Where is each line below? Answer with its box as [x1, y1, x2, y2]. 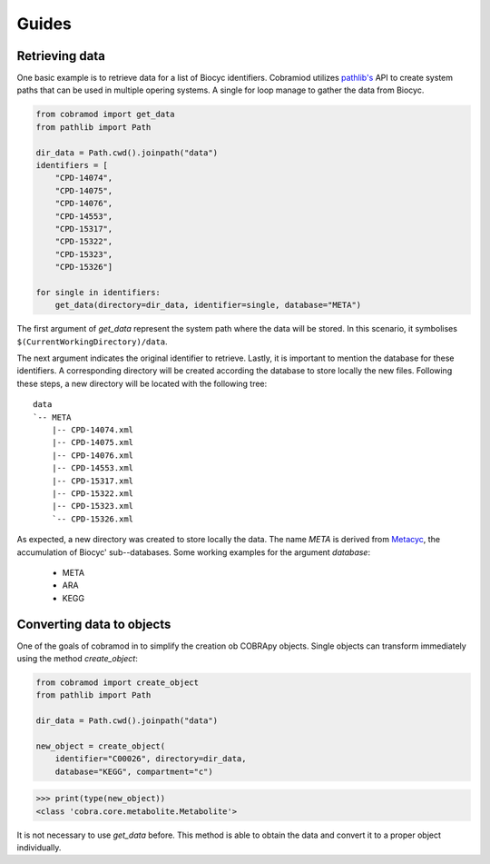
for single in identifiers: [35, 287, 161, 297]
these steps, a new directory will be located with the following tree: [16, 378, 268, 389]
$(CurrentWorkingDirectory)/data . [16, 336, 168, 347]
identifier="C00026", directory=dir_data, [54, 754, 247, 764]
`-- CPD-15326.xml [51, 513, 134, 524]
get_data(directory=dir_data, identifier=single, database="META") [54, 300, 362, 311]
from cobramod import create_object [35, 677, 200, 688]
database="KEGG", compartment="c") [54, 766, 213, 777]
